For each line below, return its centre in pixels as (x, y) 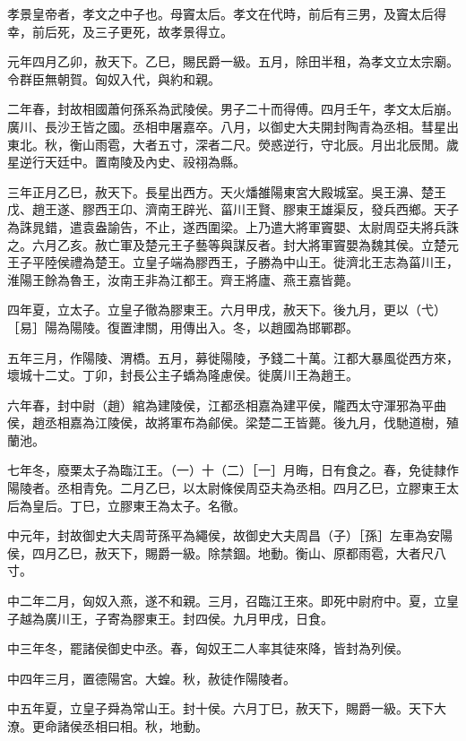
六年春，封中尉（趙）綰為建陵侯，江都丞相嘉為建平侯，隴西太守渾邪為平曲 (227, 405)
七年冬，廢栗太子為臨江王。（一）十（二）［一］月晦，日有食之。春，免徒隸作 (233, 470)
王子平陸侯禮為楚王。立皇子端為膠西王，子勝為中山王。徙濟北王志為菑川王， (233, 262)
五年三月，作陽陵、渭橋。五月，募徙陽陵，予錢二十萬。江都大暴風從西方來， (233, 357)
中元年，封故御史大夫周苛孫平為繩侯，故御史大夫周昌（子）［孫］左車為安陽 (230, 535)
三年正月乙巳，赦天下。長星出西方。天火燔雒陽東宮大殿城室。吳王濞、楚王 (227, 191)
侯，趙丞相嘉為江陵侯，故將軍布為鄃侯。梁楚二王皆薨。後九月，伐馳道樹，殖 (233, 422)
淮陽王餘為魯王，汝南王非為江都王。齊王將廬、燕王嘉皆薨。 (183, 279)
